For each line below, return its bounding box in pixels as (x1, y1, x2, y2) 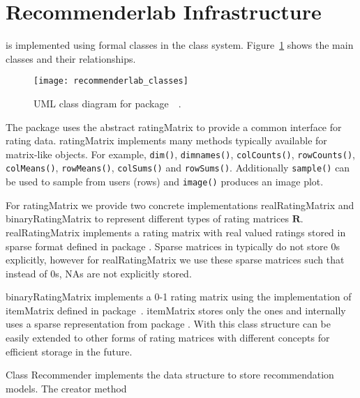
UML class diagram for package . (33, 95, 181, 110)
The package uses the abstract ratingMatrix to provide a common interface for (6, 119, 342, 134)
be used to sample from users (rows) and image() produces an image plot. (6, 174, 324, 189)
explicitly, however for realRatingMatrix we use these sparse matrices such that (6, 252, 345, 267)
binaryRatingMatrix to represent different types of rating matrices (6, 211, 289, 226)
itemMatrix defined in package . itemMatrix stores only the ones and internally (6, 303, 346, 317)
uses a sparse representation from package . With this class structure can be (6, 316, 331, 331)
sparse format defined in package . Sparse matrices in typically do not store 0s (6, 238, 340, 253)
